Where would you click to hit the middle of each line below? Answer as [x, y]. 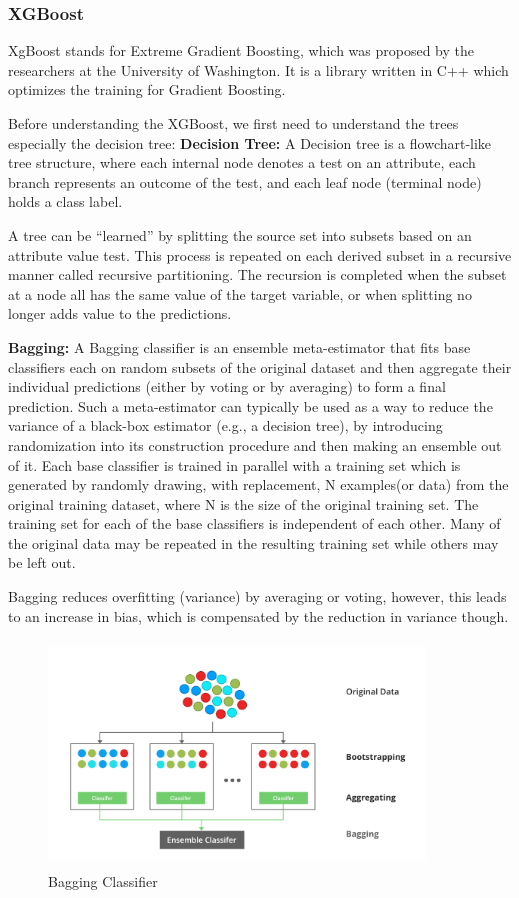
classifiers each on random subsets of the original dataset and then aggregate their [260, 366]
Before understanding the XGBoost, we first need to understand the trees [233, 123]
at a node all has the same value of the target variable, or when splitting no [240, 293]
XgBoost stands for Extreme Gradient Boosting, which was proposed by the [241, 50]
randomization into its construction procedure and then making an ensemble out [255, 444]
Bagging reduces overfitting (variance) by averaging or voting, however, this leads [257, 596]
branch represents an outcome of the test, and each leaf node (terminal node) [245, 181]
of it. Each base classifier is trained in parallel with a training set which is [234, 464]
